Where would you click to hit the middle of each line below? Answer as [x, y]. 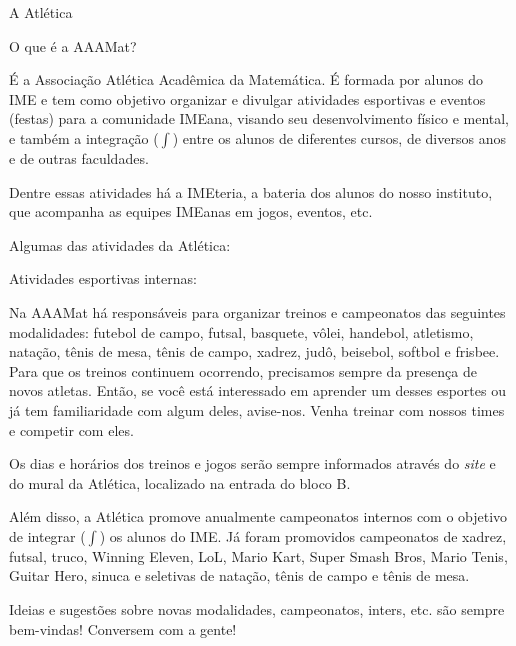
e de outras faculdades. [79, 157]
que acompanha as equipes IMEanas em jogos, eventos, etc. [191, 211]
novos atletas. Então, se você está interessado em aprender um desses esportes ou [257, 390]
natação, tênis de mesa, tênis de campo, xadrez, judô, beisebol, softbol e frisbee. [254, 351]
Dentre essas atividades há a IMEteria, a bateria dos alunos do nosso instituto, [251, 191]
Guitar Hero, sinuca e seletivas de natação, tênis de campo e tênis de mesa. [239, 575]
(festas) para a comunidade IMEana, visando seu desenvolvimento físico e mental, [259, 118]
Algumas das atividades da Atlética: [120, 244]
